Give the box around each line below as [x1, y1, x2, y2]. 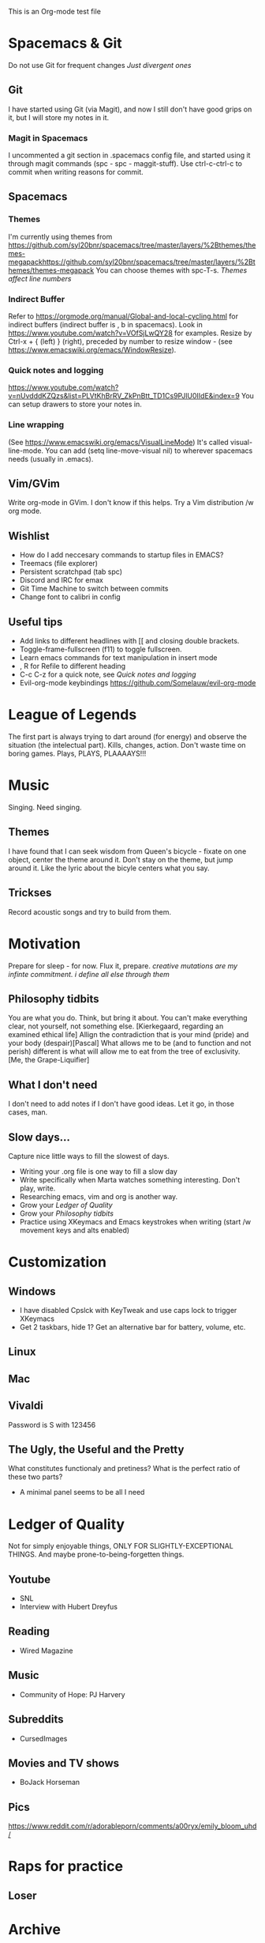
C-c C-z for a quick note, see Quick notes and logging [19, 670, 196, 679]
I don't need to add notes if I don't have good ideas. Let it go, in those [8, 1099, 235, 1109]
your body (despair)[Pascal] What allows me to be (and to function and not [8, 1039, 252, 1048]
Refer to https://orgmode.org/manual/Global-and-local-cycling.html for [8, 311, 239, 321]
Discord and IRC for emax [19, 575, 104, 585]
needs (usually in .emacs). [8, 454, 94, 463]
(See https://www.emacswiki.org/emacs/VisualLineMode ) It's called [8, 437, 229, 447]
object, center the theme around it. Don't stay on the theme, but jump [8, 855, 233, 864]
